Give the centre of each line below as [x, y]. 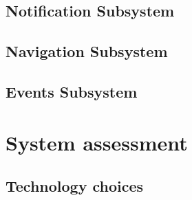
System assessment [97, 142]
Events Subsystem [72, 91]
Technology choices [75, 186]
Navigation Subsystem [87, 51]
